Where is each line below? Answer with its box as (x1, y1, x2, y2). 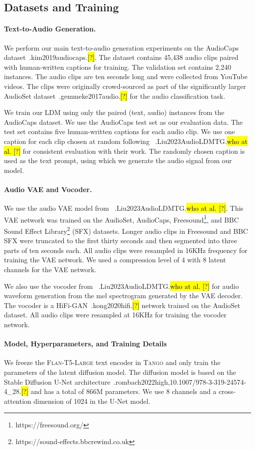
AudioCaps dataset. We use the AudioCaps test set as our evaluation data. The (4, 116, 243, 127)
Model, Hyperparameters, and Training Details (4, 338, 167, 349)
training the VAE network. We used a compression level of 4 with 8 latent (4, 254, 226, 265)
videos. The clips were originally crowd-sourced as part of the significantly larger (4, 81, 246, 91)
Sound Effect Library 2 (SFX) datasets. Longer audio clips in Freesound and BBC (4, 224, 248, 236)
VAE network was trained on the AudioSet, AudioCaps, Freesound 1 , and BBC (4, 213, 239, 225)
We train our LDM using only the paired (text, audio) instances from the (4, 107, 225, 117)
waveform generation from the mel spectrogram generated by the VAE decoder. (4, 290, 243, 301)
